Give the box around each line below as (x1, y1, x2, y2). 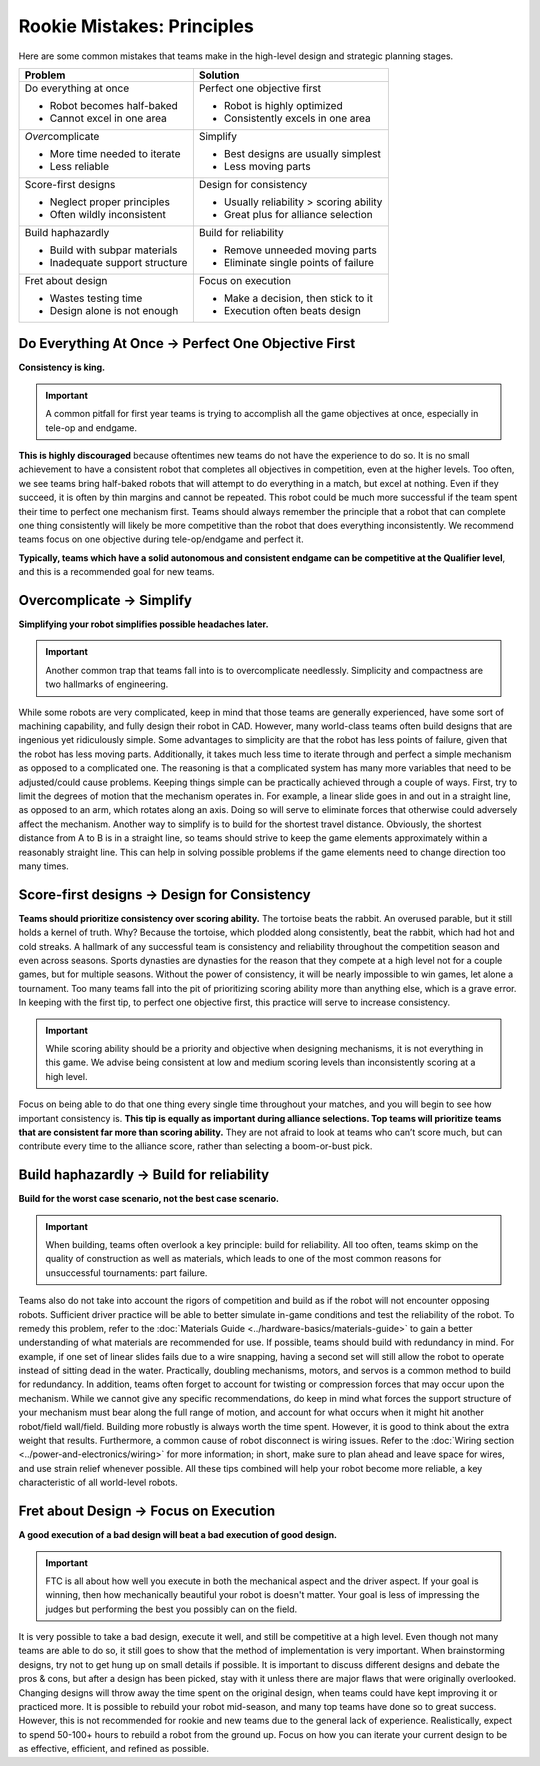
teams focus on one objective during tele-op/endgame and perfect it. (18, 533, 304, 545)
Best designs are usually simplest (223, 146, 382, 160)
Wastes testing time (49, 291, 143, 305)
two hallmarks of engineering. (45, 678, 169, 690)
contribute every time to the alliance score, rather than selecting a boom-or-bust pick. (18, 1140, 373, 1152)
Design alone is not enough (49, 303, 179, 317)
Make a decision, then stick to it (223, 291, 374, 305)
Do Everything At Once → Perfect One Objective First (18, 335, 356, 352)
